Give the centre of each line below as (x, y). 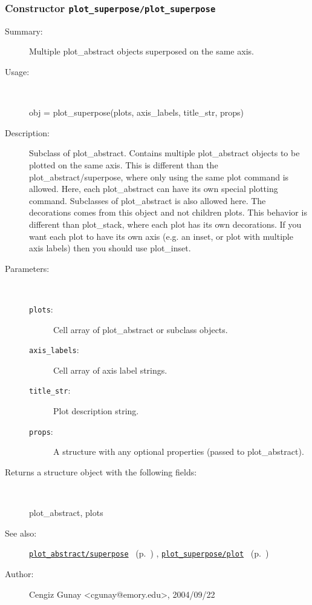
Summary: (24, 31)
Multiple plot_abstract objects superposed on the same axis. (141, 51)
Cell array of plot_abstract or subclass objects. (141, 329)
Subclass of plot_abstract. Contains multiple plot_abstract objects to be (164, 153)
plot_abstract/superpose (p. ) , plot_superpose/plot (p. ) (149, 553)
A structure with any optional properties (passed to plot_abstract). (179, 451)
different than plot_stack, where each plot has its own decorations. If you (165, 224)
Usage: (17, 71)
